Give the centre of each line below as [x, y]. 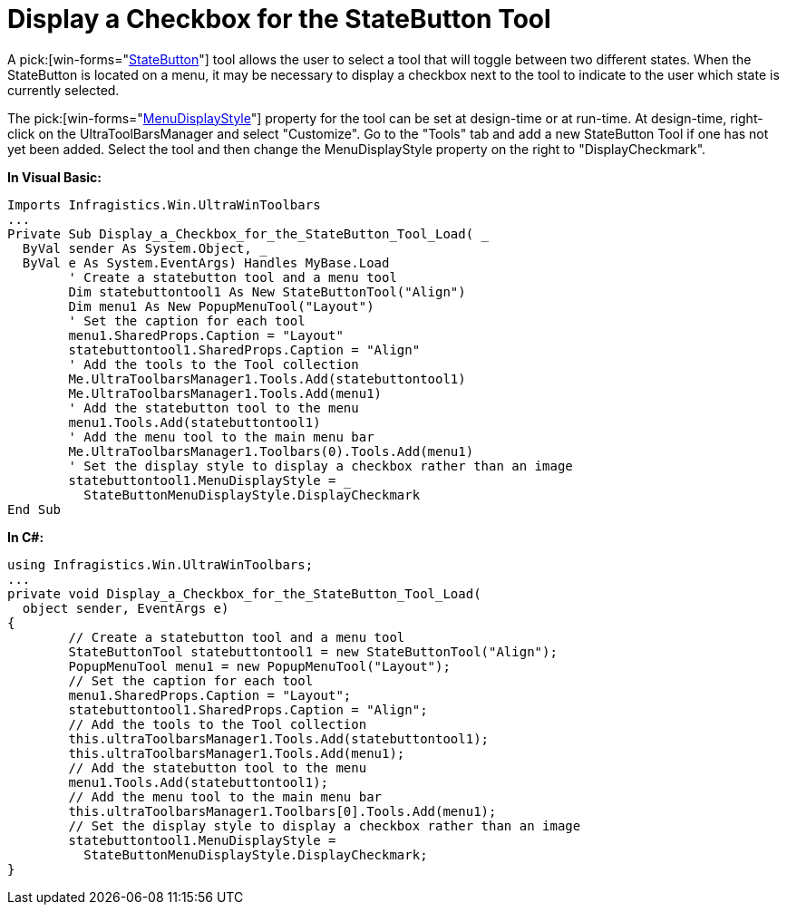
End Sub [34, 509]
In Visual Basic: [54, 177]
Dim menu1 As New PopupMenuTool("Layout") [221, 306]
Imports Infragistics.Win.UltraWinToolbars [164, 204]
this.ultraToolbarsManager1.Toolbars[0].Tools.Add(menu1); [282, 811]
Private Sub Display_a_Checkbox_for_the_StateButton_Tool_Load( [241, 233]
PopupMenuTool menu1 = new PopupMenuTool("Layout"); [259, 666]
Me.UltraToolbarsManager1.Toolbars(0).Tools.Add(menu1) [271, 451]
